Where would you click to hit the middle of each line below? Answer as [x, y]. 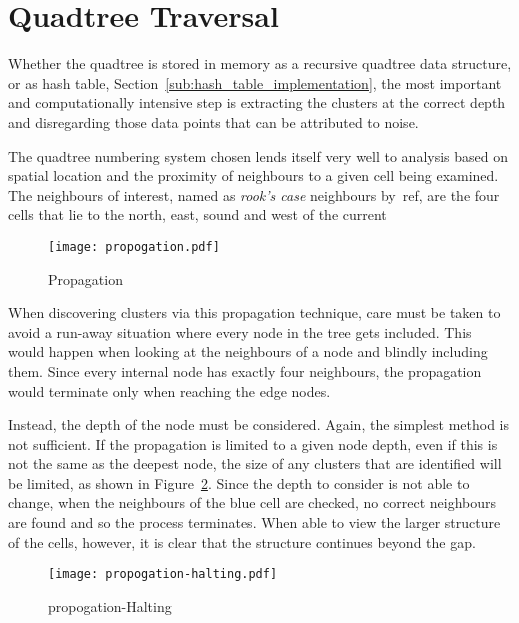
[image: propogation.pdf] [134, 246]
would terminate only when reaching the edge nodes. [169, 390]
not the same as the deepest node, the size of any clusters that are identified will [255, 463]
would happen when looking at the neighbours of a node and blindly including [248, 351]
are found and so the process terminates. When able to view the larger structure [254, 522]
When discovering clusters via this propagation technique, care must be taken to [254, 312]
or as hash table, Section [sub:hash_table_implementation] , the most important [255, 82]
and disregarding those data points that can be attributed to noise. [213, 121]
